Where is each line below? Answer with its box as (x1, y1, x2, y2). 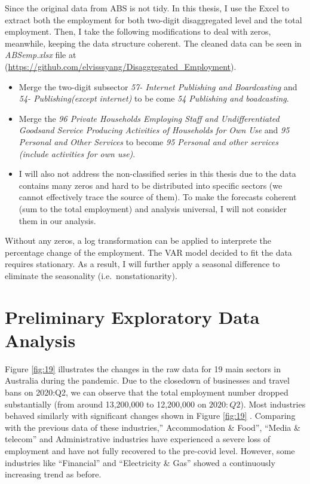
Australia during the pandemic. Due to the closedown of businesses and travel (5, 374, 290, 387)
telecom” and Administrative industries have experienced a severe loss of (5, 433, 271, 445)
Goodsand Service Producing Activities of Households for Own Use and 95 (19, 124, 290, 136)
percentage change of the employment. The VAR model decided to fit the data (5, 246, 292, 258)
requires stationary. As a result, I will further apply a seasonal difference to (5, 258, 280, 270)
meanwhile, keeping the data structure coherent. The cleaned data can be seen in (5, 36, 302, 49)
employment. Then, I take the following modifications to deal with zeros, (5, 25, 271, 38)
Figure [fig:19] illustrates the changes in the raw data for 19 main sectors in (5, 362, 281, 375)
